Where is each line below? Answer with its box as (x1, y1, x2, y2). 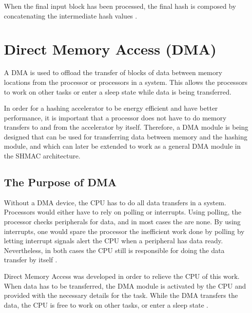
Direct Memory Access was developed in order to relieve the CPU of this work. (4, 271, 240, 281)
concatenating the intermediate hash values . (4, 10, 137, 20)
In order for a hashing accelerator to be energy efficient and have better (4, 103, 218, 113)
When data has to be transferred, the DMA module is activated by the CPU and (4, 280, 246, 291)
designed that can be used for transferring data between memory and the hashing (4, 131, 248, 141)
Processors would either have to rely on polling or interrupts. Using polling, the (4, 207, 242, 217)
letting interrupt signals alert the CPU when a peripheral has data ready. (4, 235, 223, 246)
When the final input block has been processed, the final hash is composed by (4, 1, 236, 11)
